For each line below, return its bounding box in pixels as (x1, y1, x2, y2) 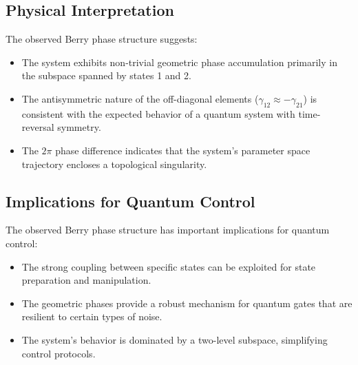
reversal (21, 120, 54, 134)
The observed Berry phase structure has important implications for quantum (6, 222, 330, 237)
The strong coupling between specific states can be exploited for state (21, 259, 316, 273)
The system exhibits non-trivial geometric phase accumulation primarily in (21, 54, 337, 69)
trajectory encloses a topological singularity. (21, 156, 207, 171)
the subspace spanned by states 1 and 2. (21, 68, 191, 83)
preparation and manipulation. (21, 273, 151, 287)
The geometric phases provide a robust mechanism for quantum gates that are (21, 295, 352, 310)
